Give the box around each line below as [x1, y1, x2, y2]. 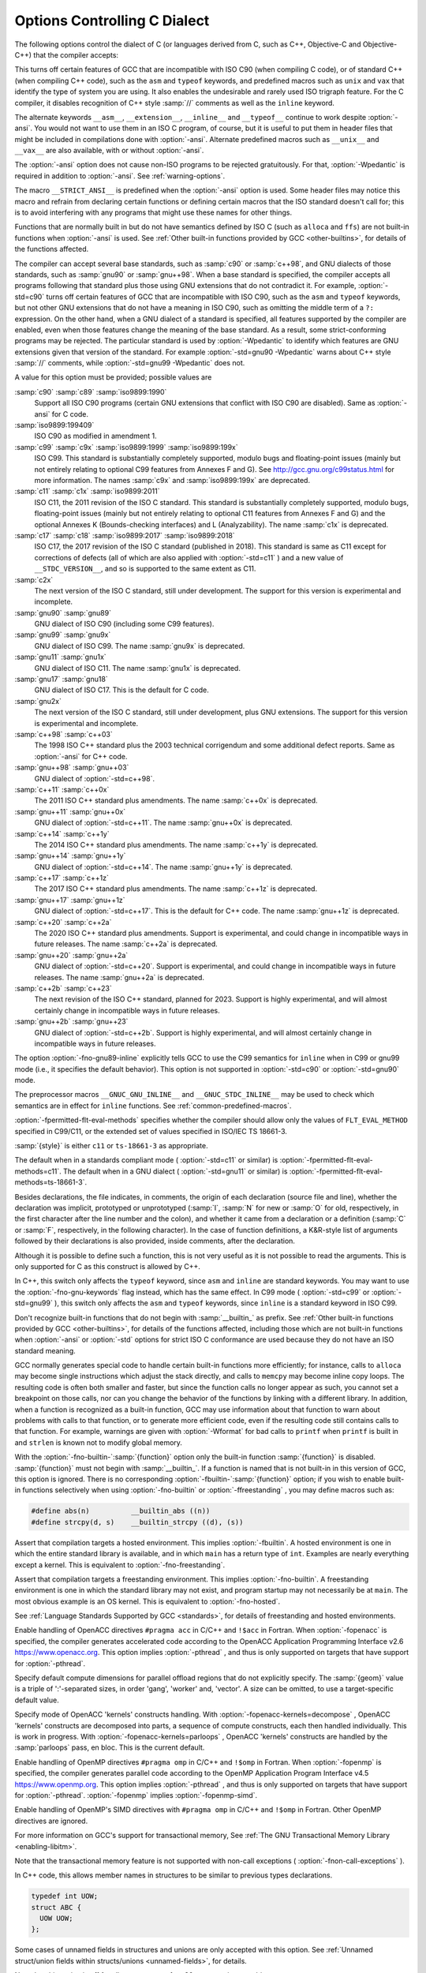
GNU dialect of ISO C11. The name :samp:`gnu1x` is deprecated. [34, 663, 241, 672]
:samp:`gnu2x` [14, 696, 62, 706]
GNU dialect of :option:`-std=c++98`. [34, 773, 155, 783]
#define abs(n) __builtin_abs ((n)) [31, 1507, 211, 1515]
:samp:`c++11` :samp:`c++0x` [14, 784, 110, 794]
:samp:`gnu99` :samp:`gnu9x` [14, 630, 111, 639]
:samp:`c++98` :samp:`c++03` [14, 729, 114, 739]
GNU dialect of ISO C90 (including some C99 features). [34, 620, 215, 629]
